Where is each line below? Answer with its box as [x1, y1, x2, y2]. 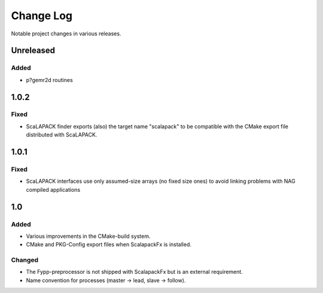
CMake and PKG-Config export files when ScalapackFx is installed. [26, 241, 191, 248]
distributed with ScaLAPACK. [26, 131, 97, 138]
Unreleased [11, 46, 56, 56]
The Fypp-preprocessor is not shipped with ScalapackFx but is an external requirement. [26, 268, 243, 276]
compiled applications [26, 186, 81, 193]
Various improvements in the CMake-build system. [26, 232, 151, 240]
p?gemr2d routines [26, 76, 73, 83]
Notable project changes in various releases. [11, 30, 121, 37]
